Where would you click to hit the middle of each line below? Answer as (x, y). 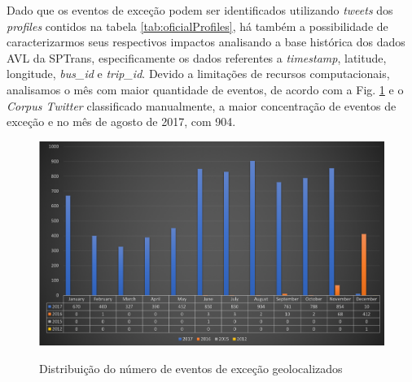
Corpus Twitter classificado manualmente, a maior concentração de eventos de (202, 105)
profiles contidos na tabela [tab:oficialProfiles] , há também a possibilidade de (197, 26)
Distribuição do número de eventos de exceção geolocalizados (191, 368)
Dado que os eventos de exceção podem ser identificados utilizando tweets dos (200, 10)
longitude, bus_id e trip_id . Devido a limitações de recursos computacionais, (198, 74)
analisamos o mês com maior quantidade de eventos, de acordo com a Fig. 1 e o (205, 89)
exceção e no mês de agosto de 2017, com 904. (121, 122)
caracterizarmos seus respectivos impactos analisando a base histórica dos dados (206, 42)
